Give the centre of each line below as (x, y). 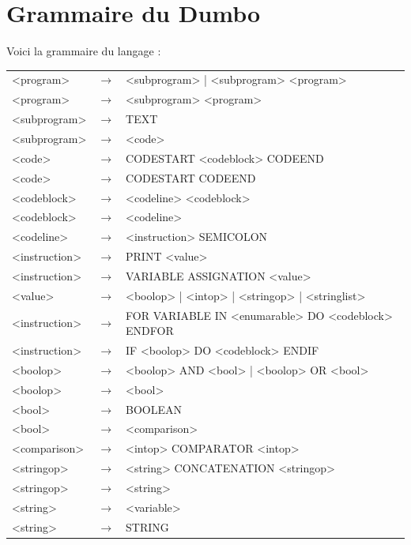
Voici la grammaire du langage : (84, 51)
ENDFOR (150, 331)
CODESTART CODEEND (191, 177)
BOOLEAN (154, 409)
